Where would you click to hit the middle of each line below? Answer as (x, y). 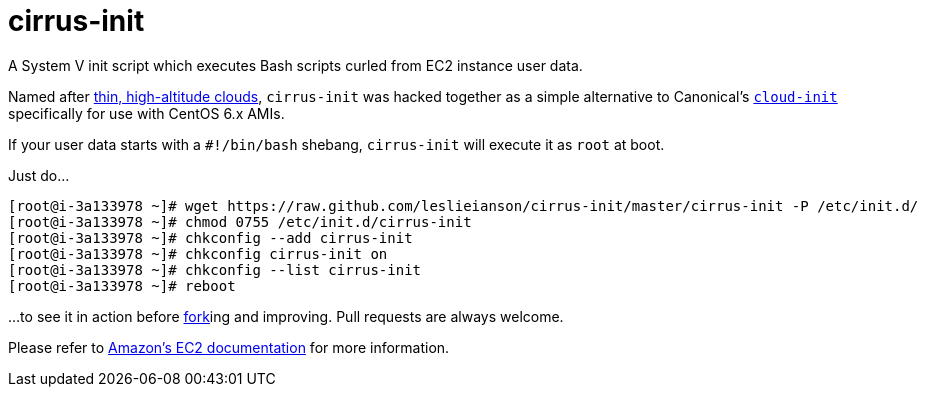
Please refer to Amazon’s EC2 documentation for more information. (229, 347)
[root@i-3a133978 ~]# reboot (122, 285)
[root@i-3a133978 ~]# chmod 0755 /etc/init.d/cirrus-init (240, 221)
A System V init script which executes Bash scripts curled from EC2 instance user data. (295, 65)
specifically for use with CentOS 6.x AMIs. (146, 113)
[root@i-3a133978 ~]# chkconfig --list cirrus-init (215, 269)
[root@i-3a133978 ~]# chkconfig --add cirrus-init (210, 237)
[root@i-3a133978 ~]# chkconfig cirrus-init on (198, 253)
